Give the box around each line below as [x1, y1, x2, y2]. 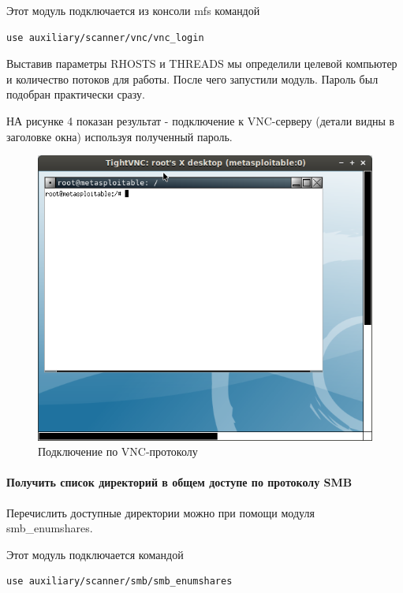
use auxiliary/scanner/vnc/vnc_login [6, 32, 204, 43]
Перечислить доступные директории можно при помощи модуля [6, 504, 315, 520]
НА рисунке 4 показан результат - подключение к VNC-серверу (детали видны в [6, 112, 395, 129]
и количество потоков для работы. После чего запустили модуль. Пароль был [6, 70, 379, 87]
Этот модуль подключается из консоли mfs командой [6, 2, 260, 18]
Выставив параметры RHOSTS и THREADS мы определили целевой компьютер [6, 55, 397, 72]
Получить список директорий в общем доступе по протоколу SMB [6, 474, 353, 490]
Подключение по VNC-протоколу [38, 443, 198, 460]
